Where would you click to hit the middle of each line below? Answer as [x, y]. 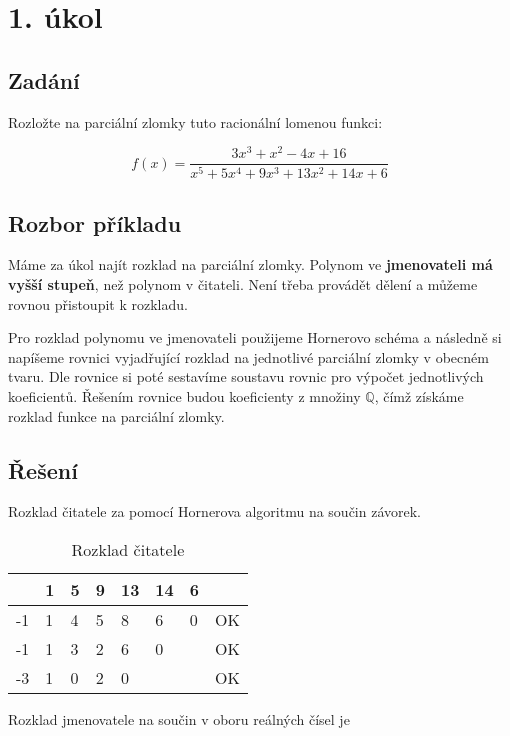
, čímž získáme [419, 395]
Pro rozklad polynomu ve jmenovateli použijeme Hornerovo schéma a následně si [255, 337]
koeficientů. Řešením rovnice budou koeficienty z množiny [184, 395]
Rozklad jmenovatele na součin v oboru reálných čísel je [179, 718]
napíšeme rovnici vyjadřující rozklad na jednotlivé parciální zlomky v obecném [248, 356]
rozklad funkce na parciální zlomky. [116, 415]
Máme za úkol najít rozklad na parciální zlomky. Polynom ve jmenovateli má [250, 264]
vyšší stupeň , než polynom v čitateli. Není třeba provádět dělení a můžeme [243, 283]
